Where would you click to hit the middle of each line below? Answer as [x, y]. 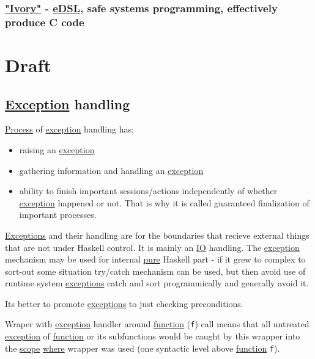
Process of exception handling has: [69, 129]
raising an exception [57, 149]
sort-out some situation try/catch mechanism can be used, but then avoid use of [155, 271]
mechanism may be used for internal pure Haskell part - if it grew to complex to [155, 259]
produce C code [45, 22]
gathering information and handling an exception [111, 170]
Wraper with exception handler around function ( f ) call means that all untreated [157, 324]
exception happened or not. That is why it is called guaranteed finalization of [164, 202]
